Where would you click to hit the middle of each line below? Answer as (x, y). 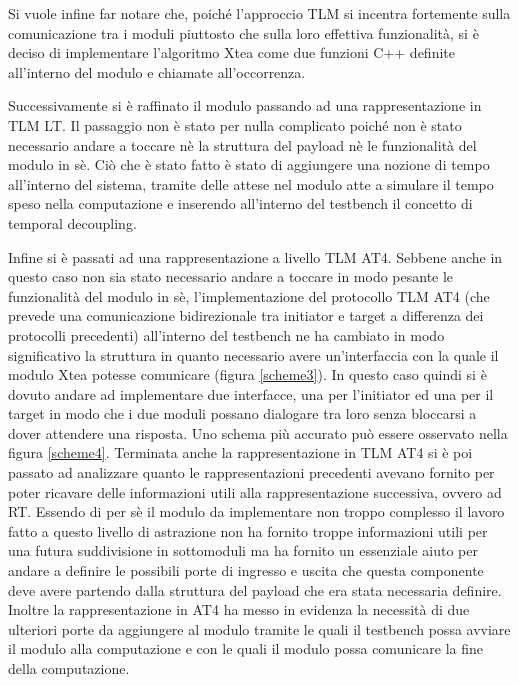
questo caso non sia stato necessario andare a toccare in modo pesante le (231, 276)
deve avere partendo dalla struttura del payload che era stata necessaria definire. (255, 589)
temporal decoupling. (72, 222)
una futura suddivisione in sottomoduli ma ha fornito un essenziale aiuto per (243, 550)
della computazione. (69, 668)
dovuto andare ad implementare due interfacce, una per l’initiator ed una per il (251, 393)
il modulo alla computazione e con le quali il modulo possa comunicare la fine (246, 648)
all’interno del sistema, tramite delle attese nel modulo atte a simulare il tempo (251, 183)
